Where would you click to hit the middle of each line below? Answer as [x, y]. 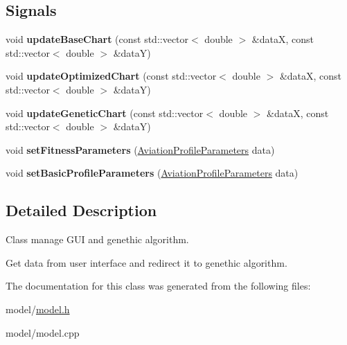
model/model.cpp [43, 332]
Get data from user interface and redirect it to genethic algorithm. [146, 262]
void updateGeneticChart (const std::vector [105, 113]
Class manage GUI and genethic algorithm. [97, 239]
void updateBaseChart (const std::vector [97, 39]
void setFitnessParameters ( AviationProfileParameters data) [140, 149]
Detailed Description [81, 210]
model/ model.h [38, 309]
